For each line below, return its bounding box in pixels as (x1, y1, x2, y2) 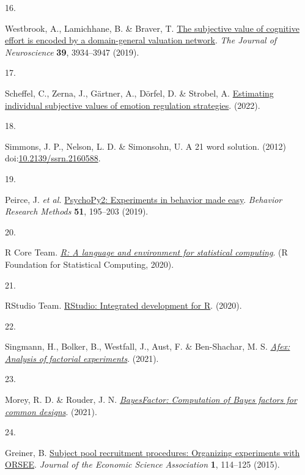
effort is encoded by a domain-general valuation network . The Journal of (5, 34, 277, 46)
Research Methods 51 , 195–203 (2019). (5, 205, 149, 218)
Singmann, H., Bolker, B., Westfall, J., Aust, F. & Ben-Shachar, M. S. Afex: (5, 340, 290, 353)
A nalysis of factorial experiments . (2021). (5, 352, 159, 364)
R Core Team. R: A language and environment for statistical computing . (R (5, 246, 288, 259)
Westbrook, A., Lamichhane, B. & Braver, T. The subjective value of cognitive (5, 21, 299, 34)
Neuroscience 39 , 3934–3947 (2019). (5, 45, 139, 58)
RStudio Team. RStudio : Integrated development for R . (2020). (5, 299, 242, 312)
